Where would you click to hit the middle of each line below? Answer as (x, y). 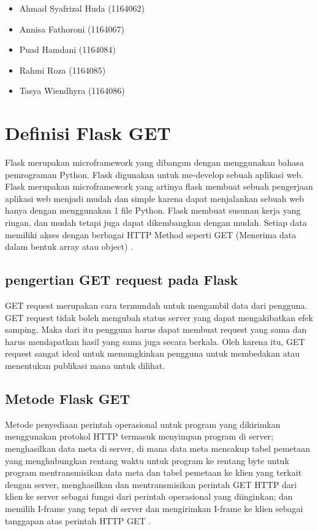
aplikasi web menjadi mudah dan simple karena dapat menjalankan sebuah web (154, 198)
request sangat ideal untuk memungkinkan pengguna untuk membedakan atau (152, 353)
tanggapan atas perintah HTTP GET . (78, 520)
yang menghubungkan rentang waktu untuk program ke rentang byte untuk (147, 460)
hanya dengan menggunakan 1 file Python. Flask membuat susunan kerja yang (153, 210)
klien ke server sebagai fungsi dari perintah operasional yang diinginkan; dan (149, 496)
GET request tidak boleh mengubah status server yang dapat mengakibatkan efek (159, 317)
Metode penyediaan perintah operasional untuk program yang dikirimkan (143, 424)
